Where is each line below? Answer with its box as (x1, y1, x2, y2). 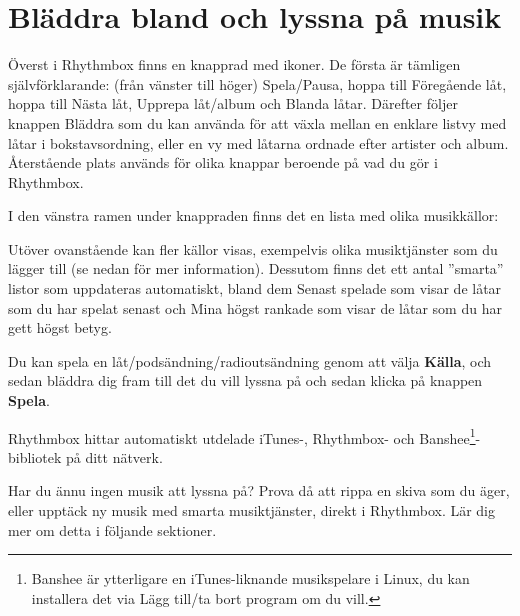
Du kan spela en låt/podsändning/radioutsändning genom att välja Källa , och (8, 350, 492, 371)
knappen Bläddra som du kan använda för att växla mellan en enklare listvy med (8, 112, 507, 133)
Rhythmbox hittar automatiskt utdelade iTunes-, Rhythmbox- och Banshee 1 (8, 424, 476, 448)
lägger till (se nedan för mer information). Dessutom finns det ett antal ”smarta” (8, 258, 504, 279)
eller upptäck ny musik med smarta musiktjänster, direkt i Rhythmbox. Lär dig (8, 500, 496, 521)
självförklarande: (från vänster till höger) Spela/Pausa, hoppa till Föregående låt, (8, 73, 507, 94)
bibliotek (8, 446, 62, 467)
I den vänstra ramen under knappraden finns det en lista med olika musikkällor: (8, 205, 499, 226)
